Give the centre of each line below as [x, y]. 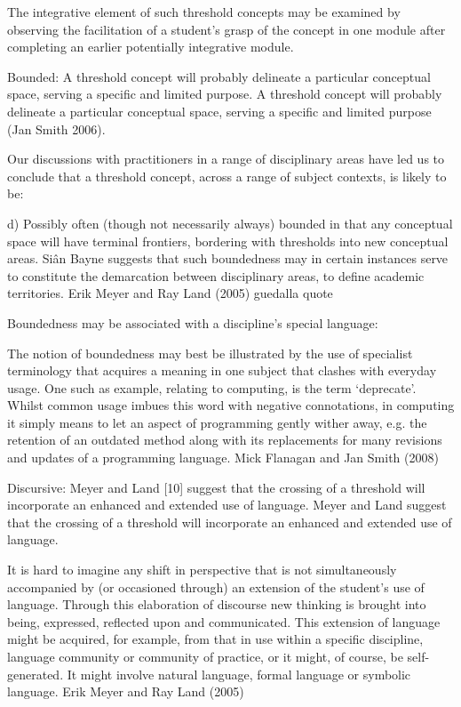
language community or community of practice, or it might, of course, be [205, 656]
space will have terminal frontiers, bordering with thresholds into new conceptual [228, 241]
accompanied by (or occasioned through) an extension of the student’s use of [216, 586]
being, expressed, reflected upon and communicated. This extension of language [224, 621]
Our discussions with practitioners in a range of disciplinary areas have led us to [226, 159]
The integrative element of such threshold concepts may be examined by [204, 12]
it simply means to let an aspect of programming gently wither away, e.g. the [217, 422]
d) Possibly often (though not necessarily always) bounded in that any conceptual [230, 223]
